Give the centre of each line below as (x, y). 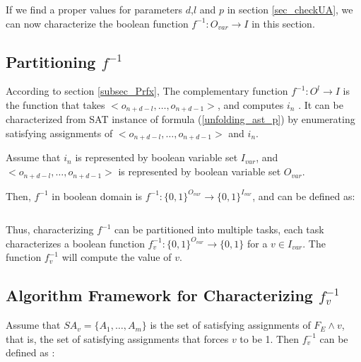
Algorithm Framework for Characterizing (159, 295)
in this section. (283, 23)
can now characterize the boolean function (97, 23)
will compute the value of (117, 257)
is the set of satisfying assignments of (230, 325)
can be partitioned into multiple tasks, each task (219, 229)
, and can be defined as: (304, 195)
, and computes (250, 104)
